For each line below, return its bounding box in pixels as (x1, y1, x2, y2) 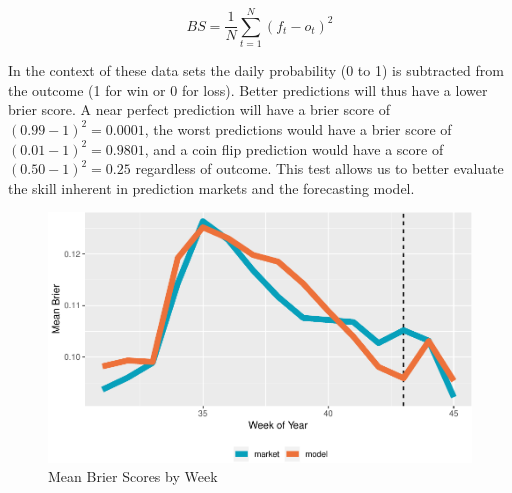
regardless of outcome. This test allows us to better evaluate (135, 158, 504, 179)
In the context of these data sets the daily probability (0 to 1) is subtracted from (8, 60, 504, 81)
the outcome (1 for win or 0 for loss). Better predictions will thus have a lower (8, 79, 488, 100)
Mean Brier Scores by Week (48, 466, 218, 487)
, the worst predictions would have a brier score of (144, 118, 452, 139)
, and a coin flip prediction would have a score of (144, 138, 444, 159)
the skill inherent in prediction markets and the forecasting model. (8, 177, 415, 198)
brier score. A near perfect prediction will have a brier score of (8, 99, 390, 120)
